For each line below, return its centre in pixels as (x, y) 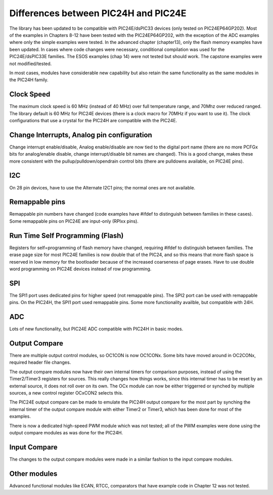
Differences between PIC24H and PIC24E (98, 13)
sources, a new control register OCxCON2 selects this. (66, 393)
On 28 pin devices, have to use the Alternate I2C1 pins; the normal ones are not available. (102, 187)
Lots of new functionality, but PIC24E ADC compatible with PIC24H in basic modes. (96, 329)
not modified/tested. (31, 64)
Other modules (33, 474)
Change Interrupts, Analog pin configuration (81, 135)
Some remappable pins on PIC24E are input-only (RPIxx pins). (74, 221)
